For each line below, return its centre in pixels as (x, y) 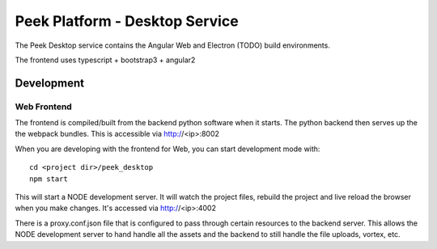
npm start (49, 179)
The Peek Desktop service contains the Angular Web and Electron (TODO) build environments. (173, 45)
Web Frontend (43, 107)
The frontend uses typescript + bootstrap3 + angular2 (105, 60)
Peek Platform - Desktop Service (127, 21)
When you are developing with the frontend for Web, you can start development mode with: (168, 149)
